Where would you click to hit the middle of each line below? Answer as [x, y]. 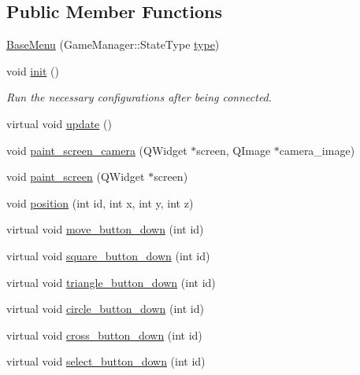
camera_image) [317, 150]
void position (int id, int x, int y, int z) [100, 202]
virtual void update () [59, 123]
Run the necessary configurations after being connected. [139, 97]
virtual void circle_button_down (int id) [105, 309]
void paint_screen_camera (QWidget [97, 150]
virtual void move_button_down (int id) [105, 229]
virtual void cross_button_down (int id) [104, 335]
